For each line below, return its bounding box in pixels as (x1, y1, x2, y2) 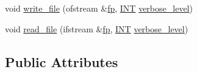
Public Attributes (5, 52, 118, 71)
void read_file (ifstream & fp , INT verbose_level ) (5, 22, 188, 35)
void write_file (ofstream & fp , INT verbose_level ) (5, 2, 193, 14)
